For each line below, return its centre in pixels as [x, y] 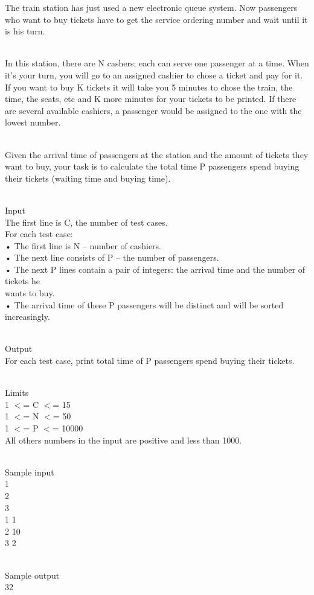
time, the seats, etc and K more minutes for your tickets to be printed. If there [151, 99]
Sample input [30, 472]
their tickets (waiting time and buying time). [88, 178]
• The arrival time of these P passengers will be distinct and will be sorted [144, 304]
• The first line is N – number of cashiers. [83, 245]
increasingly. [27, 317]
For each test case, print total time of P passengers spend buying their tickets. [150, 361]
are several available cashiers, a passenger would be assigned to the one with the [153, 110]
